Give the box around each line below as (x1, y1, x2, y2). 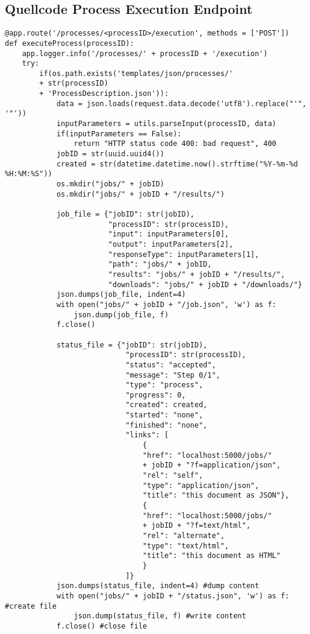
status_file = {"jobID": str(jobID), (56, 340, 208, 349)
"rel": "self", (143, 471, 203, 480)
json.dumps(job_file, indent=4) (56, 290, 186, 299)
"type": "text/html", (143, 541, 229, 550)
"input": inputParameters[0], (108, 230, 229, 239)
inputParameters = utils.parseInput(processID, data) (56, 119, 277, 128)
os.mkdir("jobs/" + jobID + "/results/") (56, 189, 225, 198)
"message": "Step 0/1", (125, 370, 220, 379)
